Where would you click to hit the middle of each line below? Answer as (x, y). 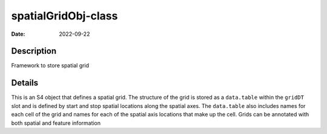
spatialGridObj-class (64, 16)
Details (25, 83)
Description (34, 51)
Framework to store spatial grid (50, 65)
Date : (18, 34)
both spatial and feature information (56, 123)
